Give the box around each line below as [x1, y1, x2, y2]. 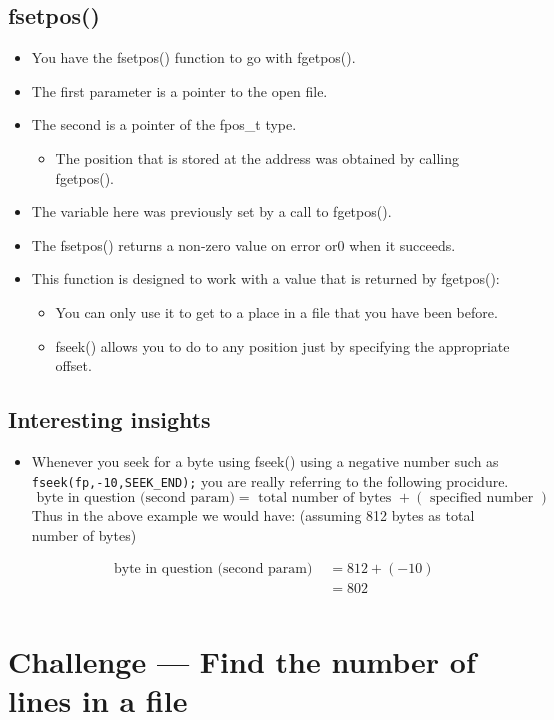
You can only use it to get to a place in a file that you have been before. [55, 301, 498, 322]
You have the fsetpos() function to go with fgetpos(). [31, 47, 356, 68]
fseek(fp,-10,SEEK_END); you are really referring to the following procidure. [31, 470, 509, 491]
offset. [55, 355, 92, 376]
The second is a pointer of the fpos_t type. [31, 114, 297, 135]
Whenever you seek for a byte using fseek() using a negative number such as [31, 450, 499, 471]
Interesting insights [8, 404, 211, 435]
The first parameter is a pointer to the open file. [31, 80, 328, 101]
